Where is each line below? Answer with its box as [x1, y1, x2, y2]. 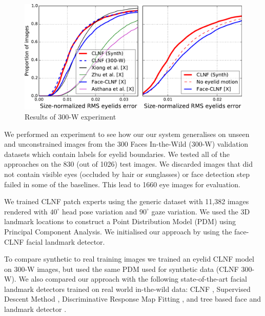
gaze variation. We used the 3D [151, 206, 250, 216]
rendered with [4, 206, 48, 216]
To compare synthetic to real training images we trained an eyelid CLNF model [4, 253, 254, 264]
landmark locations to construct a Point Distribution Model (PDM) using [4, 216, 236, 227]
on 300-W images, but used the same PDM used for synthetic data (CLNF [4, 263, 239, 274]
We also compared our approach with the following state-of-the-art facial [18, 273, 247, 284]
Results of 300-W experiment [25, 111, 116, 122]
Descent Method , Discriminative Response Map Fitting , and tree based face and [4, 293, 261, 304]
